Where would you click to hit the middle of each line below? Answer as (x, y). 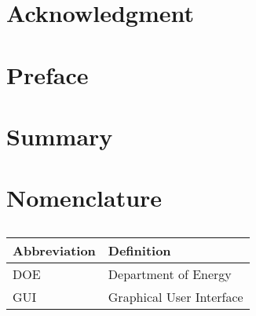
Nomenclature (84, 198)
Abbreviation (54, 251)
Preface (48, 74)
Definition (139, 251)
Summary (60, 136)
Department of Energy (170, 274)
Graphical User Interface (176, 297)
